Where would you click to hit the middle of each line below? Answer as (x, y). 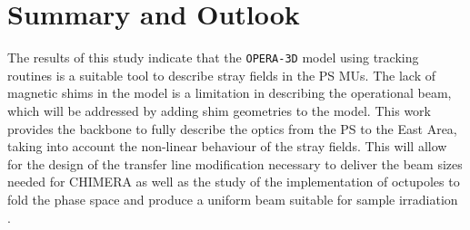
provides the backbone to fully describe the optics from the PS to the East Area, (232, 128)
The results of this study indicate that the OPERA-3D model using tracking (213, 57)
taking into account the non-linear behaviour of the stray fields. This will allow (227, 146)
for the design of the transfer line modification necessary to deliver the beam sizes (235, 163)
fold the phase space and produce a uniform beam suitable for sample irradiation (233, 199)
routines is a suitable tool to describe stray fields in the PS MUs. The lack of (222, 75)
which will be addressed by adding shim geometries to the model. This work (219, 110)
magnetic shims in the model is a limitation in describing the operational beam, (230, 93)
